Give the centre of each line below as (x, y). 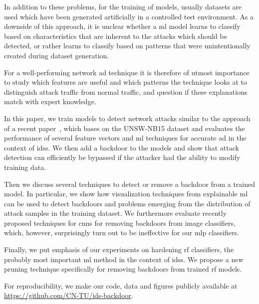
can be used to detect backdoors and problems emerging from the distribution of (127, 203)
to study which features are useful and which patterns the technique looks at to (126, 82)
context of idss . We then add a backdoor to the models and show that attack (122, 147)
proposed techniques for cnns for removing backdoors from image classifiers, (120, 223)
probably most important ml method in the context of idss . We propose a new (124, 259)
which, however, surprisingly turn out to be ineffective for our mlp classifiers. (122, 232)
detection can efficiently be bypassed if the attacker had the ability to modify (122, 157)
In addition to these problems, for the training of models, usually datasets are (123, 6)
